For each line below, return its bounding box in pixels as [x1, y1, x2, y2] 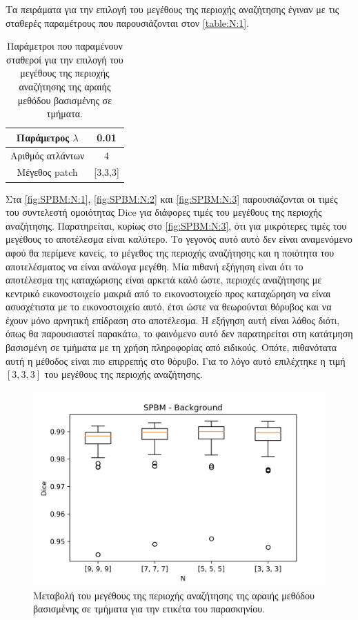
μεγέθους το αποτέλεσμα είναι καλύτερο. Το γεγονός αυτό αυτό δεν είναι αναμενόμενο [6, 232, 352, 246]
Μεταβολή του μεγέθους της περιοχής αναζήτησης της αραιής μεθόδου [33, 588, 315, 602]
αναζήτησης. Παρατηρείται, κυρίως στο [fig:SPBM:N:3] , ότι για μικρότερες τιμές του [6, 218, 347, 232]
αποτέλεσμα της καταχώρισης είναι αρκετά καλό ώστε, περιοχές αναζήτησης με [6, 272, 322, 287]
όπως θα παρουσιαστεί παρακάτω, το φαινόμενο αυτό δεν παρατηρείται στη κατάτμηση [6, 326, 353, 341]
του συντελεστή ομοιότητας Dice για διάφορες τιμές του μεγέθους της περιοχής [6, 205, 322, 219]
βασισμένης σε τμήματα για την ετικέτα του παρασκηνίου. [33, 601, 266, 616]
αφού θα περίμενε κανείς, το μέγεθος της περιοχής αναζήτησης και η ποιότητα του [6, 245, 335, 259]
